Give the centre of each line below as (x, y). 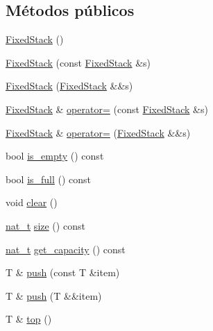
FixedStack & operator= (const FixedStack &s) (107, 109)
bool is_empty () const (55, 156)
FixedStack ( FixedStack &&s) (69, 86)
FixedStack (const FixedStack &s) (78, 62)
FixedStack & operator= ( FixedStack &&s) (98, 132)
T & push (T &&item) (54, 295)
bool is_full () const (49, 179)
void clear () (32, 202)
